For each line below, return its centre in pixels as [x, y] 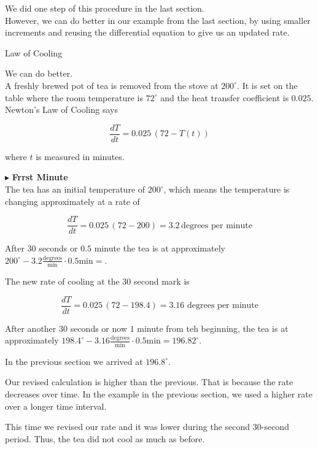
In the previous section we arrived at [74, 361]
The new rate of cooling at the [62, 281]
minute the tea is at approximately [160, 248]
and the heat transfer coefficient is [225, 97]
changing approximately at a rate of [72, 201]
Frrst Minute [40, 177]
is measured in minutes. [80, 156]
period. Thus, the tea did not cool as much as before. [105, 438]
